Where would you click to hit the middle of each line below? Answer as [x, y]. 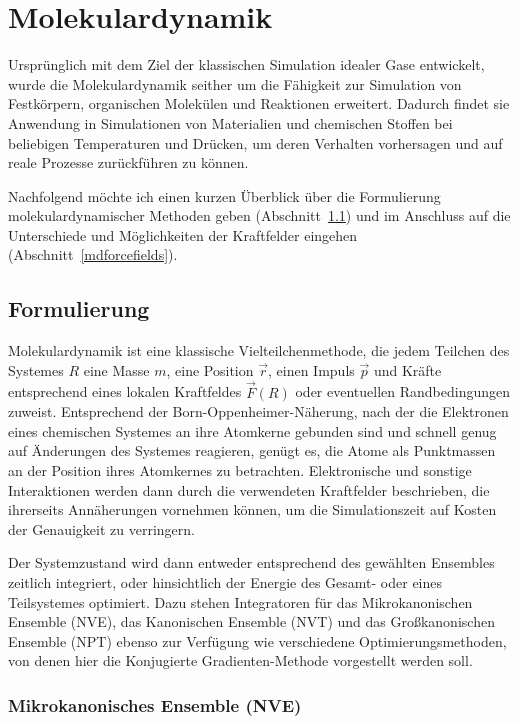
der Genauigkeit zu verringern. [101, 528]
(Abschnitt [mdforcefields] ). [93, 254]
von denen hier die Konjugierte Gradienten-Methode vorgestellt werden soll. [240, 660]
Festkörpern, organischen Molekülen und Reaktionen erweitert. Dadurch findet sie [259, 103]
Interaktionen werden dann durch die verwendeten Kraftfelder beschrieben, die [249, 489]
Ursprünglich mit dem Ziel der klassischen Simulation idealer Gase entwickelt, [246, 64]
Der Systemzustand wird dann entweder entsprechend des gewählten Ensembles [251, 562]
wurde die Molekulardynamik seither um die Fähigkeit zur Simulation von [235, 83]
